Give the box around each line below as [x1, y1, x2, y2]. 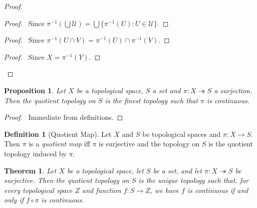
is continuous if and [187, 184, 248, 195]
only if [4, 194, 24, 205]
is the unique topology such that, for [138, 175, 249, 185]
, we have [150, 184, 179, 195]
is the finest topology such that [105, 95, 198, 105]
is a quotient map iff [29, 138, 90, 149]
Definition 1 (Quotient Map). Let [4, 128, 112, 139]
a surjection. [214, 85, 252, 95]
